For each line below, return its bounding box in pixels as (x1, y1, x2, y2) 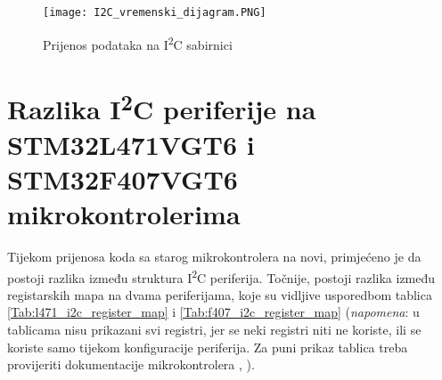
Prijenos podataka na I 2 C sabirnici (43, 32, 233, 53)
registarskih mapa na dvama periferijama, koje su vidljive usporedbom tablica (7, 285, 432, 303)
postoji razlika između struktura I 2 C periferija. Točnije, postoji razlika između (7, 265, 436, 287)
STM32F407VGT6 (7, 160, 238, 197)
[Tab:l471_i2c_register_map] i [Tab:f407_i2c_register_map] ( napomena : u (7, 303, 420, 321)
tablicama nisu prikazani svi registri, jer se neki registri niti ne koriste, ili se (7, 319, 422, 338)
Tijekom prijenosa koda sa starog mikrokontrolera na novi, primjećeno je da (7, 247, 422, 265)
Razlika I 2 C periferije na (7, 87, 316, 127)
